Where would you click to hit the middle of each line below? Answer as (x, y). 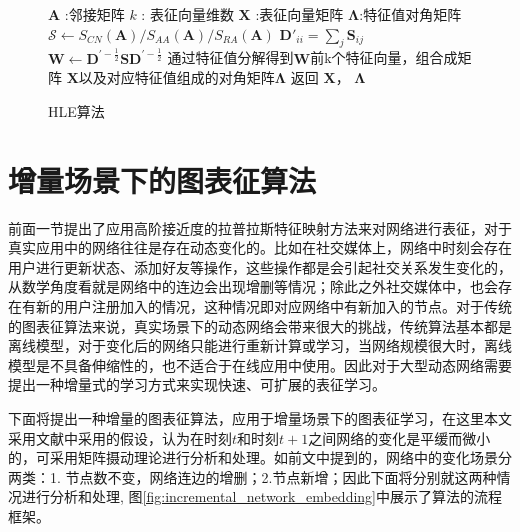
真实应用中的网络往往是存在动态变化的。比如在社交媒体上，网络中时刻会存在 (260, 247)
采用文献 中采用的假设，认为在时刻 (120, 437)
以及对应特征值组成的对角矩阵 (176, 77)
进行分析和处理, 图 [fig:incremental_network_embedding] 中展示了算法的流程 (261, 496)
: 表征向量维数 (187, 14)
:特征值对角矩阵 (410, 14)
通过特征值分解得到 (230, 57)
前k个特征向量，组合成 (384, 57)
